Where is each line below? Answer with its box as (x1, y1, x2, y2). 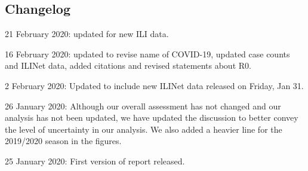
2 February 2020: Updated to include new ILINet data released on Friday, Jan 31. (5, 79, 304, 91)
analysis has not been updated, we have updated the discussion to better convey (5, 111, 298, 124)
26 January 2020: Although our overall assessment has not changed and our (5, 99, 281, 112)
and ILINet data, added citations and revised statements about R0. (5, 59, 251, 72)
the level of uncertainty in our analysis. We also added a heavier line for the (5, 123, 282, 135)
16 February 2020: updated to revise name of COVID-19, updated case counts (5, 47, 290, 60)
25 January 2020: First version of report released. (5, 154, 185, 167)
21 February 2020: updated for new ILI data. (5, 28, 169, 40)
